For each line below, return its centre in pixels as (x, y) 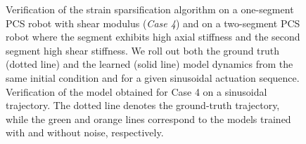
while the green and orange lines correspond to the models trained (148, 118)
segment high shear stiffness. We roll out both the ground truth (143, 50)
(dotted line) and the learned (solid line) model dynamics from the (149, 64)
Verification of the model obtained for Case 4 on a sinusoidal (136, 91)
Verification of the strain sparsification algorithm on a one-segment (150, 9)
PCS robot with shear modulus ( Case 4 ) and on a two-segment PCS (153, 23)
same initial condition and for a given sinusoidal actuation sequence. (153, 77)
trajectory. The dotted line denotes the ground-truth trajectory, (143, 105)
